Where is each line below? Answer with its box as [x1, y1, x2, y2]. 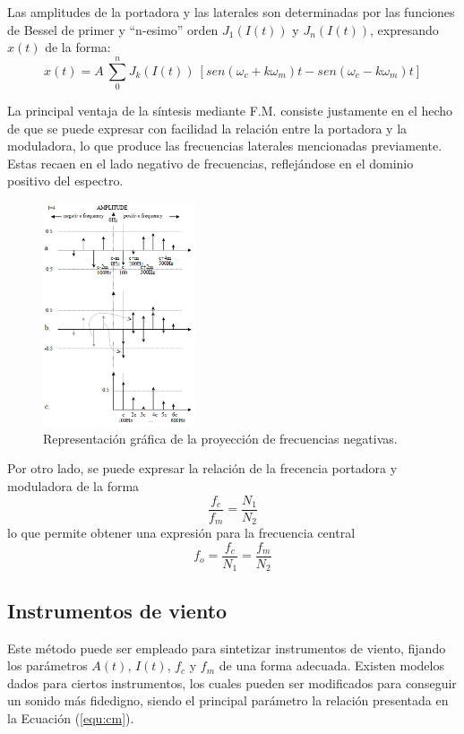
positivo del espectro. [7, 171, 124, 190]
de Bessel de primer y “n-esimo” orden [7, 20, 219, 39]
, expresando [370, 20, 439, 39]
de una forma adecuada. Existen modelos [219, 656, 444, 675]
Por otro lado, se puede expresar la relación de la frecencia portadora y [7, 459, 398, 478]
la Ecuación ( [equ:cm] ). [7, 708, 134, 727]
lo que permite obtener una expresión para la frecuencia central [7, 523, 356, 542]
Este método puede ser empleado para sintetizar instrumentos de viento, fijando [7, 638, 446, 657]
